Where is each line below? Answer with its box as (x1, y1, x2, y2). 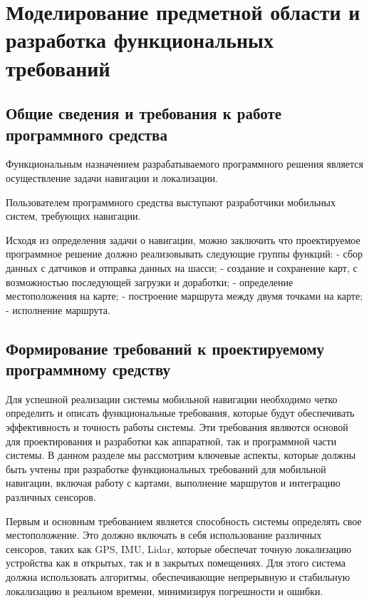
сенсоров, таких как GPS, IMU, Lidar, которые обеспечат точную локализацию (6, 541, 352, 556)
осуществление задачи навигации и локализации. (6, 170, 218, 185)
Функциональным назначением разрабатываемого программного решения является (6, 156, 363, 171)
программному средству (6, 358, 171, 380)
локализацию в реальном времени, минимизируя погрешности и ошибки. (6, 583, 323, 598)
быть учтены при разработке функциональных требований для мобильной (6, 461, 326, 476)
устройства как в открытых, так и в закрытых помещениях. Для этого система (6, 555, 346, 570)
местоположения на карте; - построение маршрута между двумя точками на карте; (6, 288, 363, 303)
